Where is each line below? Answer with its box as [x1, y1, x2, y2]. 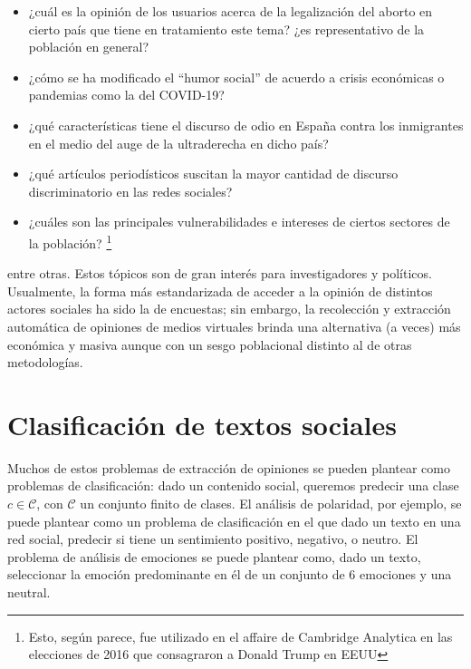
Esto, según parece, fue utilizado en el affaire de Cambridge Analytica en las [28, 626, 453, 645]
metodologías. [7, 353, 83, 372]
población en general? [28, 37, 149, 56]
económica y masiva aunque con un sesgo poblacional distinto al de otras [7, 334, 412, 354]
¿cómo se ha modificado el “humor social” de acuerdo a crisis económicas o [28, 67, 445, 86]
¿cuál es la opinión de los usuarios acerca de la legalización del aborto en [28, 2, 433, 20]
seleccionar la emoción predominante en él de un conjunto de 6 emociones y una [7, 565, 452, 584]
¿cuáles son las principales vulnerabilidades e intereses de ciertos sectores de [28, 212, 450, 231]
